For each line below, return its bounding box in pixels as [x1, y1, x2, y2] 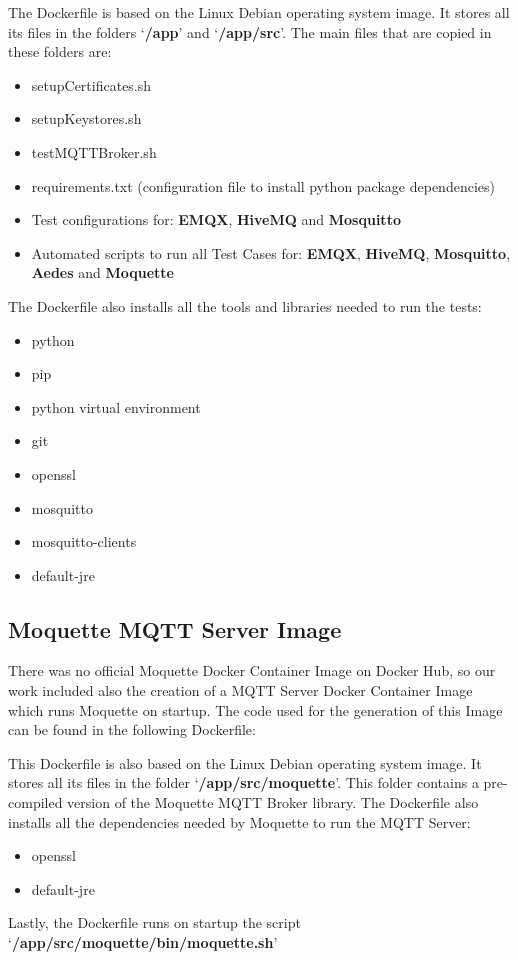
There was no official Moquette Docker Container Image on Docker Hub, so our [8, 660, 496, 681]
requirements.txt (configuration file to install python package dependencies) [31, 175, 495, 196]
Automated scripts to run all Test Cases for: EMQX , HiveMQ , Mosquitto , [31, 242, 511, 263]
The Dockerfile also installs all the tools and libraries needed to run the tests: [8, 295, 482, 316]
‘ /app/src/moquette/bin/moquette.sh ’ [8, 932, 278, 953]
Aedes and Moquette [31, 262, 174, 283]
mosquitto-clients [31, 531, 137, 552]
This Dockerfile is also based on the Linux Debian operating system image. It [8, 752, 482, 773]
